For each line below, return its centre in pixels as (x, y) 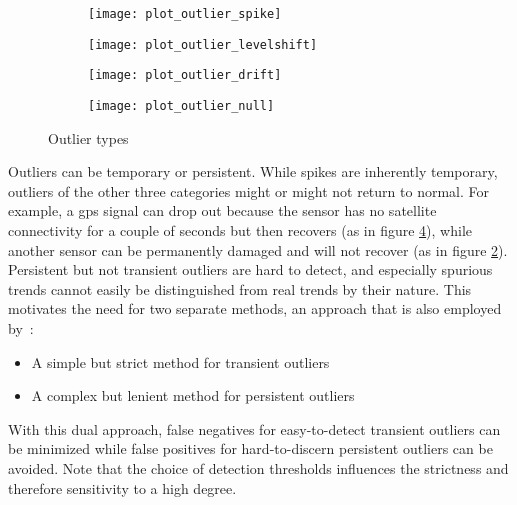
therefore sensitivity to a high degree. (122, 487)
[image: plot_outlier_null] (181, 105)
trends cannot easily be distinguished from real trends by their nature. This (240, 288)
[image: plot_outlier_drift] (185, 75)
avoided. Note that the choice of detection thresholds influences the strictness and (258, 467)
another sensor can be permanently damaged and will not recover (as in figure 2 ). (258, 249)
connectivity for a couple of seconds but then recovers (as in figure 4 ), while (240, 230)
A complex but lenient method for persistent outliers (193, 395)
